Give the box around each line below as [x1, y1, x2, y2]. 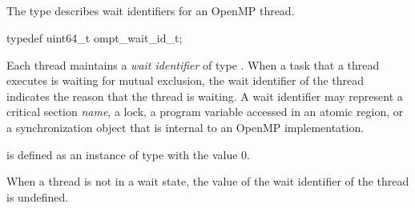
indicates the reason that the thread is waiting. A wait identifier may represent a [6, 87, 403, 104]
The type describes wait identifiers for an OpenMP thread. [6, 2, 295, 19]
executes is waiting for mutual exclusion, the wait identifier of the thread [6, 72, 365, 89]
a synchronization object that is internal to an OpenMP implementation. [6, 118, 365, 135]
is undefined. [6, 188, 69, 205]
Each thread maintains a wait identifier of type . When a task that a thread [6, 56, 380, 73]
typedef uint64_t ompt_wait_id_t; [6, 29, 183, 46]
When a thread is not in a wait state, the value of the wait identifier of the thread [6, 173, 409, 190]
